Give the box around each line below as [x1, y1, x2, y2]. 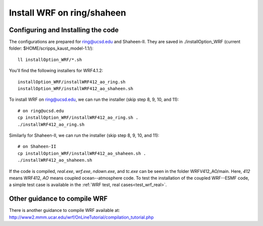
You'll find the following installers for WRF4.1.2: [9, 68, 103, 74]
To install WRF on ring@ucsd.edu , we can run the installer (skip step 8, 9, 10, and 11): [9, 96, 179, 102]
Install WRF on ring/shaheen [9, 7, 126, 18]
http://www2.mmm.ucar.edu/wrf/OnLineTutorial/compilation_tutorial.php [9, 214, 154, 220]
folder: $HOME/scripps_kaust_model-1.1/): [9, 45, 94, 51]
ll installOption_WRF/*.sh [18, 56, 82, 62]
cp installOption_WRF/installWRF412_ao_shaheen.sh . [18, 151, 146, 156]
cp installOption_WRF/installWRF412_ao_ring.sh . [18, 115, 139, 120]
